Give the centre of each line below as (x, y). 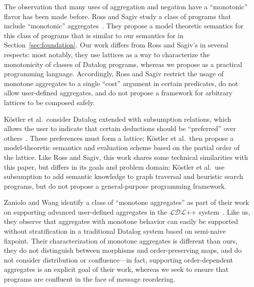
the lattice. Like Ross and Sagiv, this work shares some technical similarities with (126, 157)
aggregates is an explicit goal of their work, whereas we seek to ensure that (116, 269)
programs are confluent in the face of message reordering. (90, 279)
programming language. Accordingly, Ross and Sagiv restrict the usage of (114, 74)
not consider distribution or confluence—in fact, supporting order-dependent (118, 259)
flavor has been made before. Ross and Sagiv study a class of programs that (118, 16)
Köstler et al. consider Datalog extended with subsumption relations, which (118, 119)
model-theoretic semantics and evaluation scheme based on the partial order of (122, 147)
